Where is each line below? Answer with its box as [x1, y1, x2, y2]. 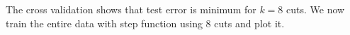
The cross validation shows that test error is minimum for [6, 2, 256, 16]
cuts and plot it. [214, 15, 285, 30]
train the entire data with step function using [6, 15, 203, 30]
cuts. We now [286, 2, 345, 16]
